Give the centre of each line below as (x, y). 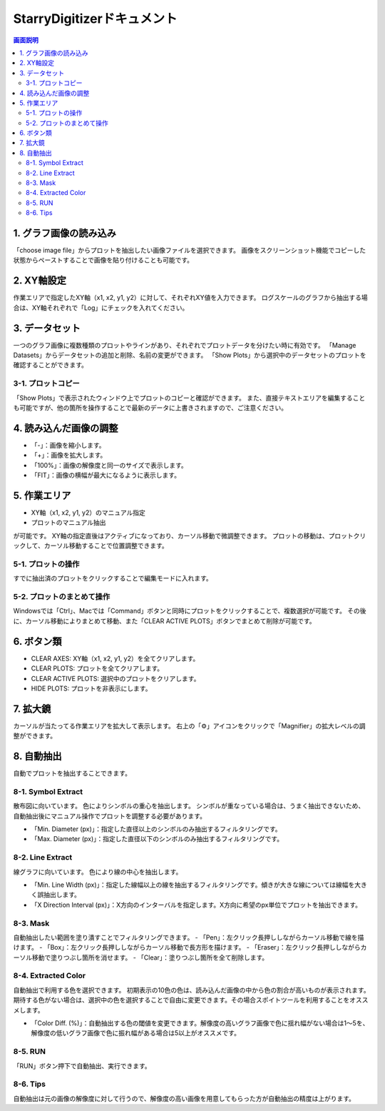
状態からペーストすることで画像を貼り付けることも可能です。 (103, 260)
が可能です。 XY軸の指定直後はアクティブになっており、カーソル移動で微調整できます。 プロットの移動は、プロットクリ (190, 536)
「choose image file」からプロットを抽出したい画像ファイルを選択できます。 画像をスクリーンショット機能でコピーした (190, 251)
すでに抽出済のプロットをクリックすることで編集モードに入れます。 (113, 578)
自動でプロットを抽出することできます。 (72, 773)
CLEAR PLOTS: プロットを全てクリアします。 (97, 668)
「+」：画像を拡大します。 (69, 455)
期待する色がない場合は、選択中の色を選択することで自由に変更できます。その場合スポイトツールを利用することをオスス (191, 1000)
